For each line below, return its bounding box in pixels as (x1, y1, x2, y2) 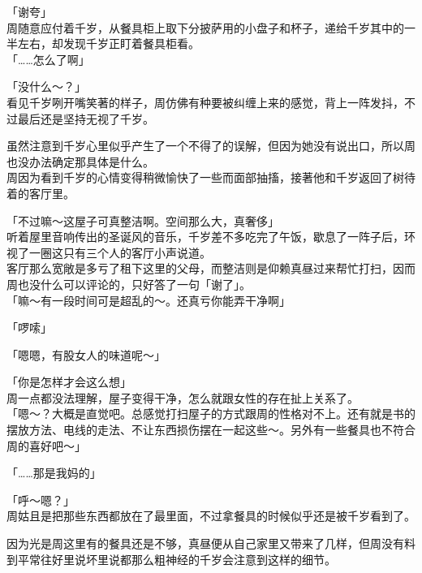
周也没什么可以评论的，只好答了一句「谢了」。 (6, 275, 251, 292)
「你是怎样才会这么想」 (6, 373, 131, 390)
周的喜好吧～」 (6, 437, 86, 454)
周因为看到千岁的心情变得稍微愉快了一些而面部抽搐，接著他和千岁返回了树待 (6, 169, 416, 186)
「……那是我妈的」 (6, 464, 101, 481)
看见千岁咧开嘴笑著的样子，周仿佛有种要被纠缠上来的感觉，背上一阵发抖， (6, 93, 404, 110)
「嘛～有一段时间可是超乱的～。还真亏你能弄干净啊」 (6, 291, 291, 308)
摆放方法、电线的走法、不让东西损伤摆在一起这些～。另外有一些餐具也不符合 (6, 421, 416, 438)
